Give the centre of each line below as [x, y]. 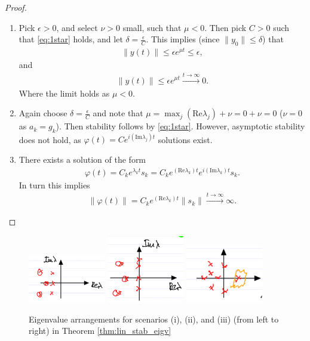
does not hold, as [50, 139]
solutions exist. [185, 139]
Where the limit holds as [64, 93]
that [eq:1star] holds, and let [71, 39]
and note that [118, 113]
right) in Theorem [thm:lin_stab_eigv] [100, 331]
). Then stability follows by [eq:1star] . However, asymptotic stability [180, 126]
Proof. [16, 7]
